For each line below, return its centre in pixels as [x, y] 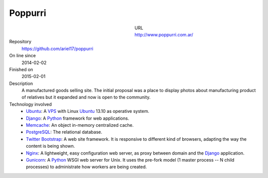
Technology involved [31, 104]
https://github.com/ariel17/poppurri [58, 48]
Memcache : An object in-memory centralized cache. [80, 125]
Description [21, 83]
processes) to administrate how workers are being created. [87, 167]
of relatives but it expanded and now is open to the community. [86, 97]
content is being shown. [51, 146]
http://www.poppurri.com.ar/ [164, 34]
